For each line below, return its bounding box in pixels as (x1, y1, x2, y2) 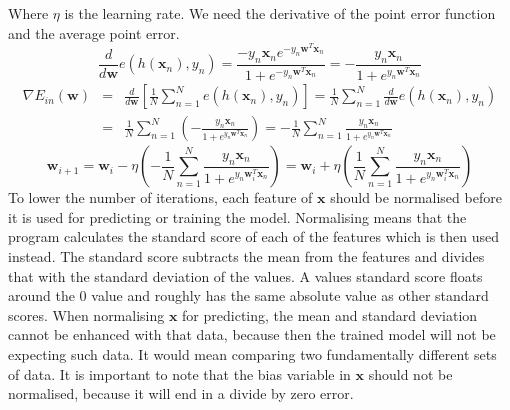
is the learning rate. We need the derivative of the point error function (64, 3, 496, 23)
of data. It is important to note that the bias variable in (8, 363, 351, 384)
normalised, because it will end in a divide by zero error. (8, 383, 354, 404)
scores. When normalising (8, 304, 165, 325)
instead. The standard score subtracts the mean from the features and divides (8, 245, 485, 266)
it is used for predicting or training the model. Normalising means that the (8, 206, 467, 227)
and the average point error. (8, 22, 180, 43)
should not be (368, 363, 453, 384)
